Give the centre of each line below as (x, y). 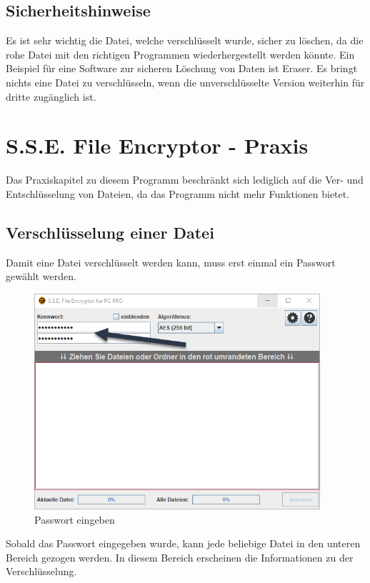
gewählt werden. (41, 276)
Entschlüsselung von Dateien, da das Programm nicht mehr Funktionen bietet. (178, 193)
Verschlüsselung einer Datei (110, 232)
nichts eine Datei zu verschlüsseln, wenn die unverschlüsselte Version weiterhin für (185, 82)
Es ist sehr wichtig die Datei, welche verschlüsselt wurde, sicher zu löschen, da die (185, 40)
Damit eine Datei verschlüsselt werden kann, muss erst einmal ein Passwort (171, 262)
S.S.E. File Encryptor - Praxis (157, 145)
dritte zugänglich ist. (51, 96)
